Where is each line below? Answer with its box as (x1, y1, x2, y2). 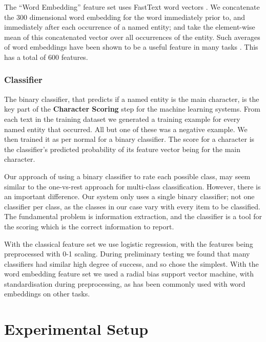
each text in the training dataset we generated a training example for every (4, 113, 240, 124)
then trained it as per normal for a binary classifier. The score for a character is (4, 134, 255, 144)
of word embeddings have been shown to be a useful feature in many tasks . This (4, 41, 258, 52)
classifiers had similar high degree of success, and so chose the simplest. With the (4, 258, 259, 269)
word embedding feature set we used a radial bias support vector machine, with (4, 268, 254, 279)
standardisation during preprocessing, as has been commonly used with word (4, 278, 245, 289)
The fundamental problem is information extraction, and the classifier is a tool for (4, 211, 262, 222)
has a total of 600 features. (4, 51, 88, 62)
